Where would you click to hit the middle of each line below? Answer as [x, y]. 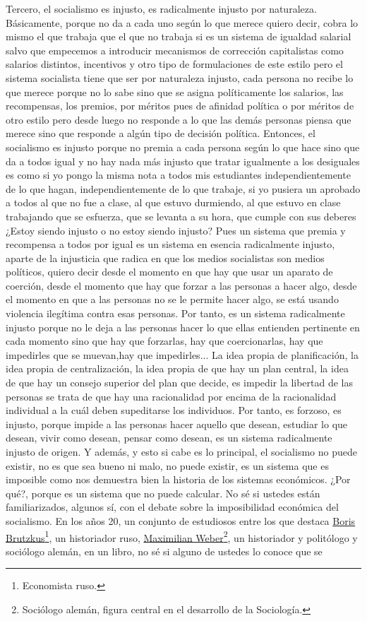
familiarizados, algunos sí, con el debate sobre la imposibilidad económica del [172, 507]
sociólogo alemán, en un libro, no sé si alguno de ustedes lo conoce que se [164, 551]
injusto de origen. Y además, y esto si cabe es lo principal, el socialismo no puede [181, 451]
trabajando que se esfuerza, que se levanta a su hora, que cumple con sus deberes [181, 216]
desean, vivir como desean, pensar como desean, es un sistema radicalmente [169, 438]
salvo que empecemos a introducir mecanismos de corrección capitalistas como [175, 50]
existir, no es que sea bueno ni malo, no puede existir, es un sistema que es [167, 465]
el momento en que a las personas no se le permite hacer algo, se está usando [172, 299]
